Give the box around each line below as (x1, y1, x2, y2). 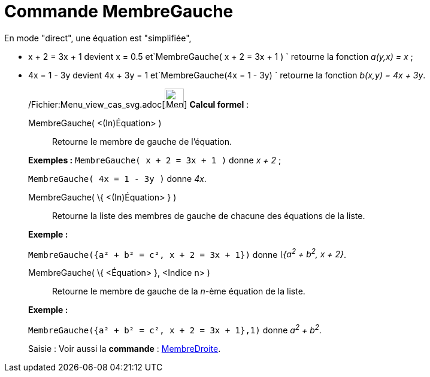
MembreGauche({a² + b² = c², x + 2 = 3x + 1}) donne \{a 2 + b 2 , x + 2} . (28, 247, 347, 260)
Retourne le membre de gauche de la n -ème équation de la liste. (52, 286, 305, 297)
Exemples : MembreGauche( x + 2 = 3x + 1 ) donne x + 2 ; (28, 154, 281, 165)
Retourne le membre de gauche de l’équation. (52, 136, 232, 147)
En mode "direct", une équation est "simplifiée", (4, 32, 192, 43)
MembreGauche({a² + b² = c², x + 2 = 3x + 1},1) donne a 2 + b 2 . (28, 323, 322, 336)
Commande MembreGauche (4, 1, 234, 22)
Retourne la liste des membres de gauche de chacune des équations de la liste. (52, 210, 365, 221)
